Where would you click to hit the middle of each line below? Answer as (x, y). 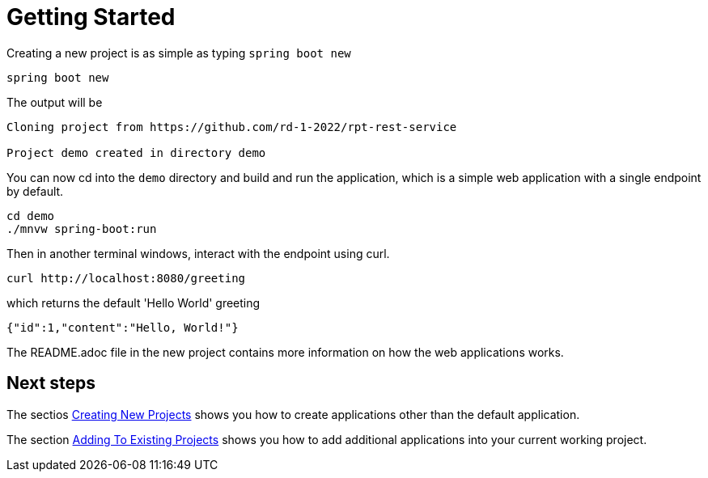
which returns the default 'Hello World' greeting (134, 302)
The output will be (55, 102)
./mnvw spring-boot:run (82, 228)
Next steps (51, 383)
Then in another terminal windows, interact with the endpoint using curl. (198, 253)
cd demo (31, 216)
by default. (35, 191)
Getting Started (91, 17)
